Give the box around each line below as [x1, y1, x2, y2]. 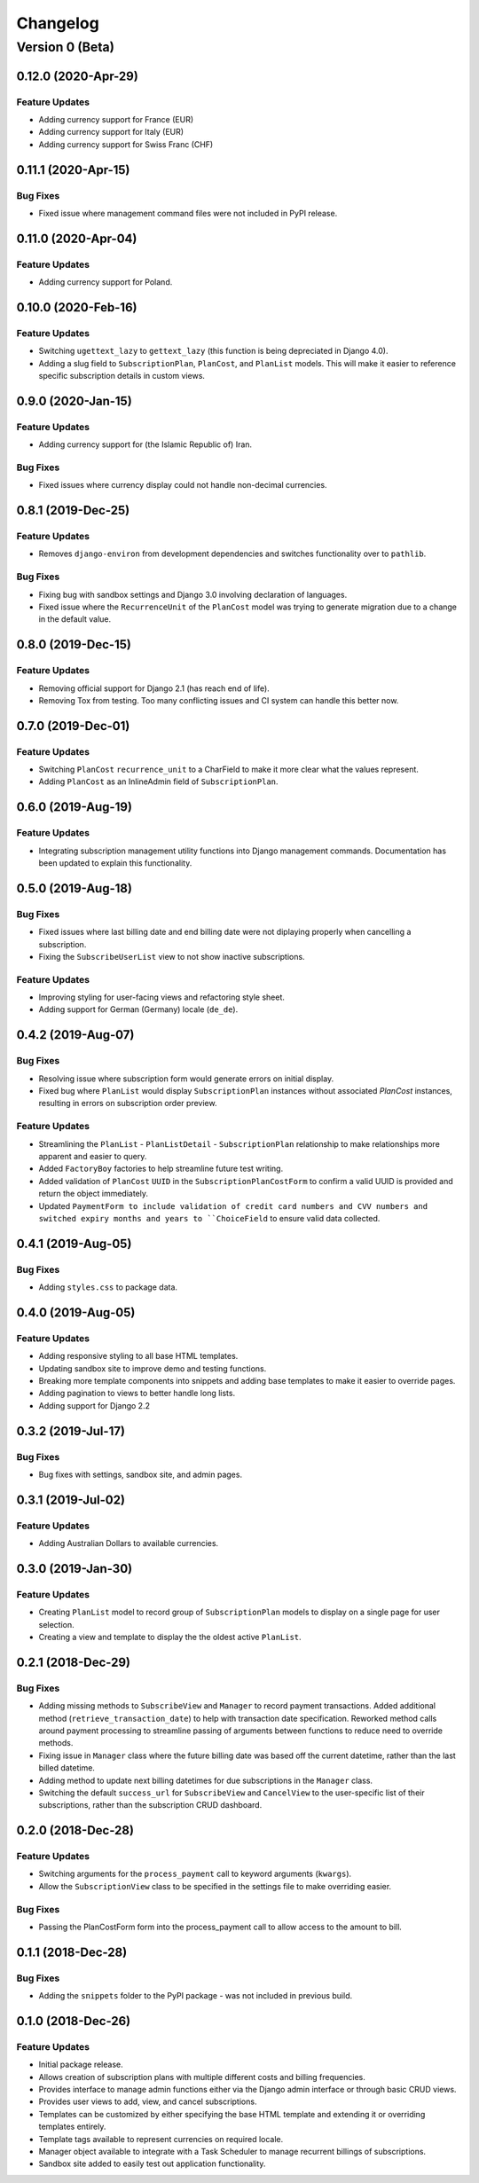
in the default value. [38, 614, 112, 624]
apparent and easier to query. [38, 1150, 147, 1161]
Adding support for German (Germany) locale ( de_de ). [38, 1004, 239, 1015]
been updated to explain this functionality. [38, 858, 192, 868]
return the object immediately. [38, 1189, 149, 1199]
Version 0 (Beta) [16, 39, 115, 55]
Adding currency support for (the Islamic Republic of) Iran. [38, 439, 253, 450]
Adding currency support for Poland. [38, 277, 173, 287]
